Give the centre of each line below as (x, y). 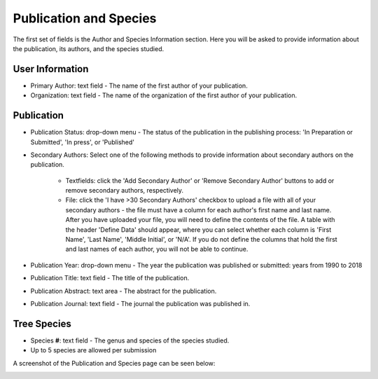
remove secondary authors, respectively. (125, 191)
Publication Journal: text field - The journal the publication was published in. (140, 304)
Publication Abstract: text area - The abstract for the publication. (124, 291)
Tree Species (42, 323)
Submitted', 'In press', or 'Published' (82, 142)
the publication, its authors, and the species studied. (89, 48)
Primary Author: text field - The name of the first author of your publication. (139, 85)
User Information (51, 69)
